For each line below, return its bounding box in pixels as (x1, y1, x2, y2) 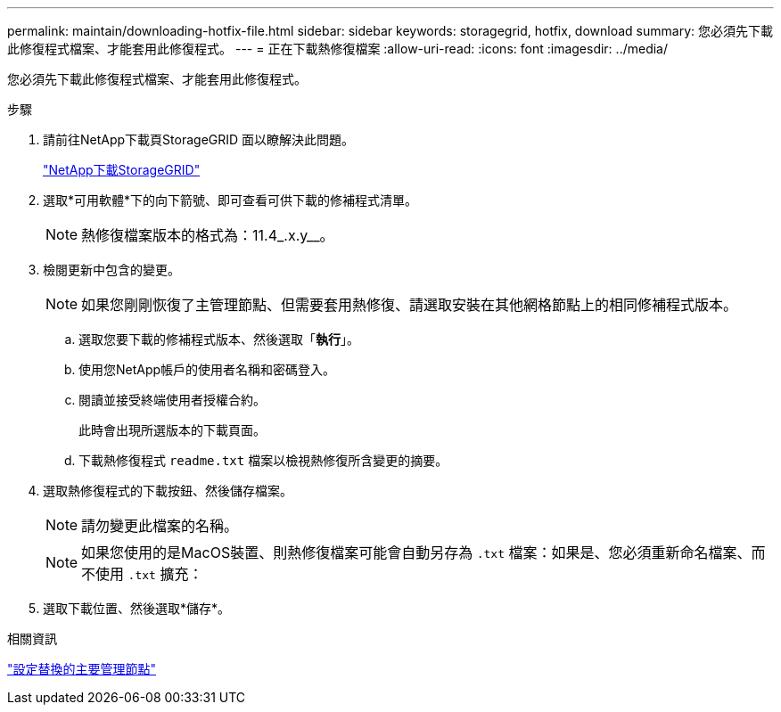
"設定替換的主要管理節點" (7, 661, 157, 676)
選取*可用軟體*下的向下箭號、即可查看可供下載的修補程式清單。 (43, 192, 418, 208)
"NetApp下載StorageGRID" (43, 162, 201, 177)
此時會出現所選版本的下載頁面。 (78, 422, 266, 438)
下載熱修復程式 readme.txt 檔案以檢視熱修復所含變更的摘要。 (78, 453, 448, 468)
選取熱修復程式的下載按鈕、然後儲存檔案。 (43, 483, 292, 498)
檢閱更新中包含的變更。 (43, 262, 180, 277)
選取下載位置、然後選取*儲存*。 (43, 601, 231, 616)
